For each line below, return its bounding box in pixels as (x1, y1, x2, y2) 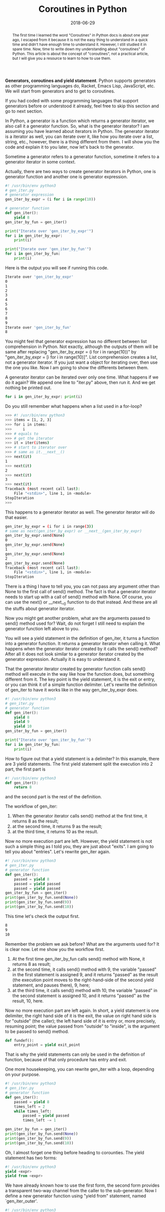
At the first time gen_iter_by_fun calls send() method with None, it (12, 955, 145, 962)
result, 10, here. (12, 997, 44, 1004)
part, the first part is (5, 766, 46, 772)
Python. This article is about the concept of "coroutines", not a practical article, (12, 51, 149, 56)
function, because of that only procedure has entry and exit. (5, 1057, 127, 1063)
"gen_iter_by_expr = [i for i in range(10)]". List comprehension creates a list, (5, 354, 158, 360)
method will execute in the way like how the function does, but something (5, 671, 154, 677)
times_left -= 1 (23, 1118, 56, 1123)
